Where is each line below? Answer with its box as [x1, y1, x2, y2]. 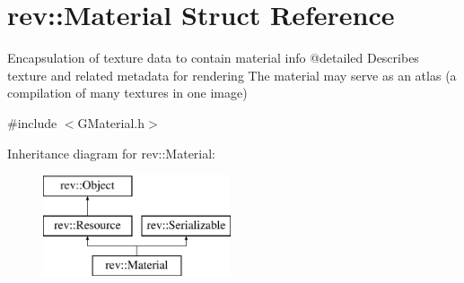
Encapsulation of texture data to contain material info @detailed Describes [7, 48, 419, 67]
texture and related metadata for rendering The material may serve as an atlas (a [7, 65, 457, 84]
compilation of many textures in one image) [7, 83, 248, 102]
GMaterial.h [77, 113, 145, 132]
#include [7, 113, 57, 132]
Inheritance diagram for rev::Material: [7, 143, 216, 162]
